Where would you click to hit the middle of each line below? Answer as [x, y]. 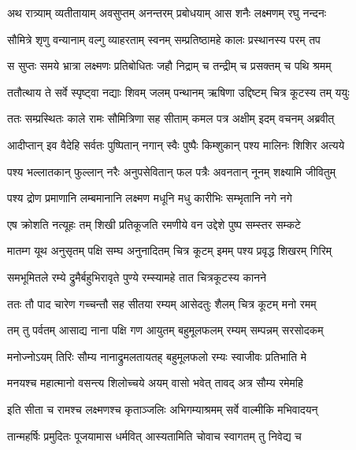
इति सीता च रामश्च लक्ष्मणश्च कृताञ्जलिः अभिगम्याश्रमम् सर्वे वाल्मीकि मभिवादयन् [163, 409]
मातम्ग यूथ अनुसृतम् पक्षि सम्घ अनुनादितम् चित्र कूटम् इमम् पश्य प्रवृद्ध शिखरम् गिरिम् [169, 251]
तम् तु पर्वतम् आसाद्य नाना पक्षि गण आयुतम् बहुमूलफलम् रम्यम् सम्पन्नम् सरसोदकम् [165, 330]
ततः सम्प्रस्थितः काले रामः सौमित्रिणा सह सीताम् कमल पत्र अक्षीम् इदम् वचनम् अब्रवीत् [171, 118]
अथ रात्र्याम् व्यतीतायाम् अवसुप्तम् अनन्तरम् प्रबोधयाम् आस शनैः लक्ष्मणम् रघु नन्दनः [167, 13]
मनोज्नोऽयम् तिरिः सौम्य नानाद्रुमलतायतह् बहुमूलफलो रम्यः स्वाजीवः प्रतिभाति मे [157, 356]
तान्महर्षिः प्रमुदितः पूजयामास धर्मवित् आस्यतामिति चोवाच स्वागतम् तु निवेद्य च [154, 435]
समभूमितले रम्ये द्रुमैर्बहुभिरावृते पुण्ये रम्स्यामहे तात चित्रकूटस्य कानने [137, 277]
